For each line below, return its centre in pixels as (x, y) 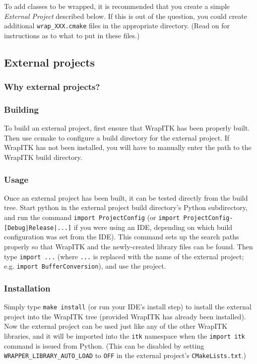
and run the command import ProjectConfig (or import (92, 217)
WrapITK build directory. (43, 157)
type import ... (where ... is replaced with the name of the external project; (124, 256)
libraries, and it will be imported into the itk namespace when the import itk (125, 335)
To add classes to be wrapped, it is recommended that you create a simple (117, 6)
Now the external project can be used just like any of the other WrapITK (116, 326)
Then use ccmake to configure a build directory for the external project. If (117, 137)
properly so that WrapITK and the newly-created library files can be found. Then (128, 246)
